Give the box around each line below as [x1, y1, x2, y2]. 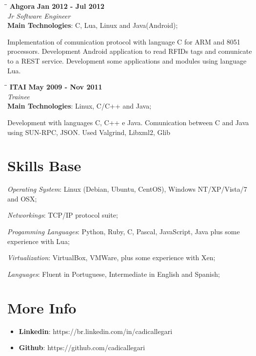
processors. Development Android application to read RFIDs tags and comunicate [7, 46, 252, 56]
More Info [7, 297, 77, 317]
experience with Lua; [7, 236, 70, 246]
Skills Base [7, 156, 81, 176]
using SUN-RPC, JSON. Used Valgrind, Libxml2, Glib [7, 127, 171, 137]
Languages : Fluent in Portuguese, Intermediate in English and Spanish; [7, 268, 220, 279]
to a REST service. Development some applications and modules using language [7, 55, 247, 66]
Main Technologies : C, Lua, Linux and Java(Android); [7, 20, 178, 30]
